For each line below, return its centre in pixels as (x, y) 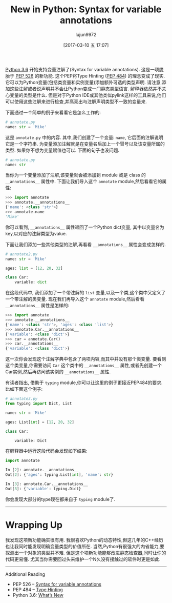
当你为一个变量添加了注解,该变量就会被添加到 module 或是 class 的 (76, 175)
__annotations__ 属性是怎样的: (37, 306)
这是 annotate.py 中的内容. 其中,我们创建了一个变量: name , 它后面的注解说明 (84, 137)
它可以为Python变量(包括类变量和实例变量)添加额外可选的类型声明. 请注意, (84, 82)
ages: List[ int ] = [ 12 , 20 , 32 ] (40, 422)
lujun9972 (86, 34)
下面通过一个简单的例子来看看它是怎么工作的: (53, 112)
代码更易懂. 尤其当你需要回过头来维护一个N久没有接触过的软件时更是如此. (83, 559)
